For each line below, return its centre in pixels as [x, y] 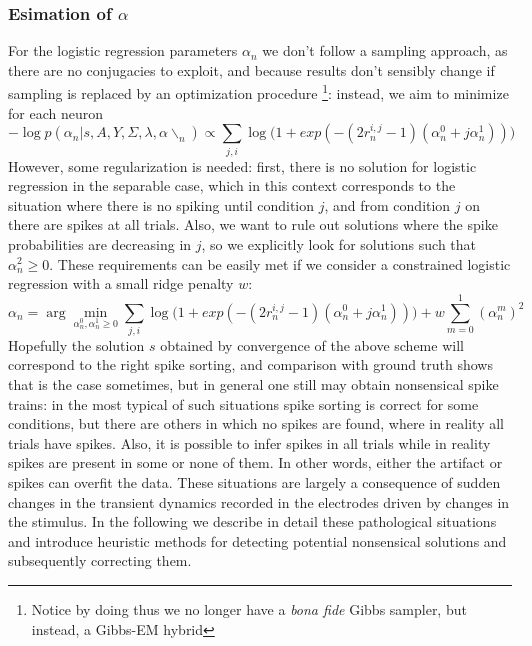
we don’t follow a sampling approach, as [385, 50]
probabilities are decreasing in [100, 243]
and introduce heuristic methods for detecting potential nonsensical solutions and [257, 540]
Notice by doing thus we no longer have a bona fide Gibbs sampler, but [249, 608]
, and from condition [387, 204]
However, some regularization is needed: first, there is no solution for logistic [242, 165]
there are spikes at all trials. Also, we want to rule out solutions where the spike [253, 224]
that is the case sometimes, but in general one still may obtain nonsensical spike [253, 384]
